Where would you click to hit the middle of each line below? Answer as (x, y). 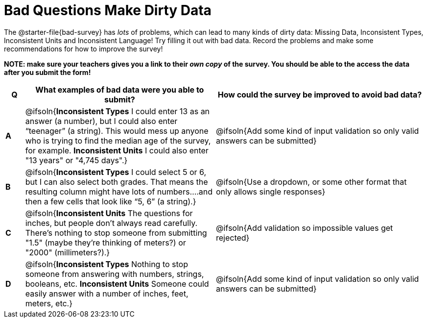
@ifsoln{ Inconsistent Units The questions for (109, 213)
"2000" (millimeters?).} (68, 252)
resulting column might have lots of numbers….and (119, 191)
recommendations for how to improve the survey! (83, 49)
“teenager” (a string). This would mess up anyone (117, 131)
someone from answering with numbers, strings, (115, 274)
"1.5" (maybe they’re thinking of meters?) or (106, 242)
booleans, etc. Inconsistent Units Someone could (117, 284)
